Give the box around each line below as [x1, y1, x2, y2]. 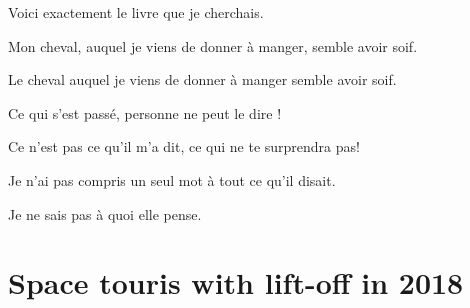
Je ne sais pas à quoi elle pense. [8, 203, 202, 224]
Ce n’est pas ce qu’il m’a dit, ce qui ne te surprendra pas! [8, 136, 360, 157]
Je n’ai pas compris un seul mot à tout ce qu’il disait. [8, 169, 336, 190]
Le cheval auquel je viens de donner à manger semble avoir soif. [8, 69, 397, 90]
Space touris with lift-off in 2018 [8, 262, 464, 303]
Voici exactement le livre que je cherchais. [8, 2, 264, 22]
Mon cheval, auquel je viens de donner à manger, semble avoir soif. [8, 35, 418, 56]
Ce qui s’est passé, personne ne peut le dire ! [8, 102, 282, 123]
